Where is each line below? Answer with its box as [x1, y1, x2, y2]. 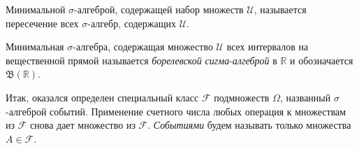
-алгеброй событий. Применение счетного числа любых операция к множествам [6, 104, 346, 118]
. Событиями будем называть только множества [147, 118, 351, 132]
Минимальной [6, 2, 66, 16]
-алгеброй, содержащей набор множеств [74, 2, 244, 16]
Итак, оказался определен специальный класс [6, 90, 199, 104]
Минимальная [6, 39, 64, 54]
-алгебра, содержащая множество [73, 39, 213, 54]
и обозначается [290, 52, 353, 67]
